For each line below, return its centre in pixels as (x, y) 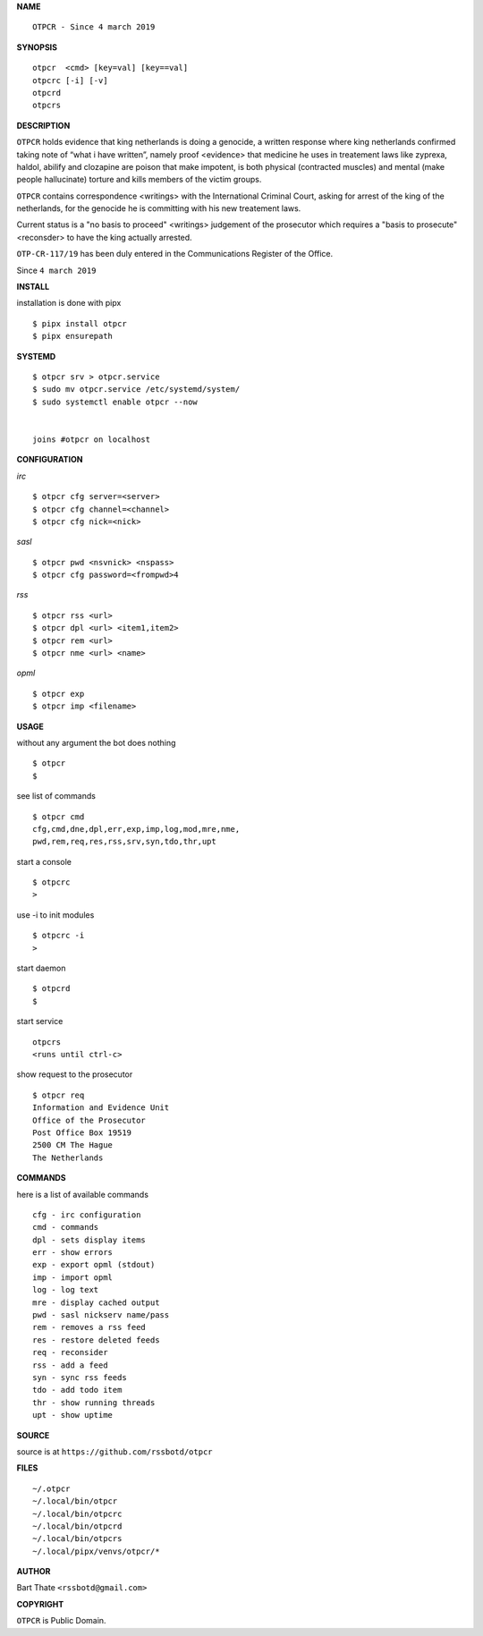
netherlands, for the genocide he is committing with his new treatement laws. (159, 208)
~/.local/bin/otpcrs (77, 1539)
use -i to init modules (55, 915)
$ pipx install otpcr (80, 323)
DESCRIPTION (43, 125)
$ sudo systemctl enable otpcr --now (115, 402)
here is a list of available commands (83, 1194)
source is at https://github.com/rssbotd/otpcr (115, 1451)
